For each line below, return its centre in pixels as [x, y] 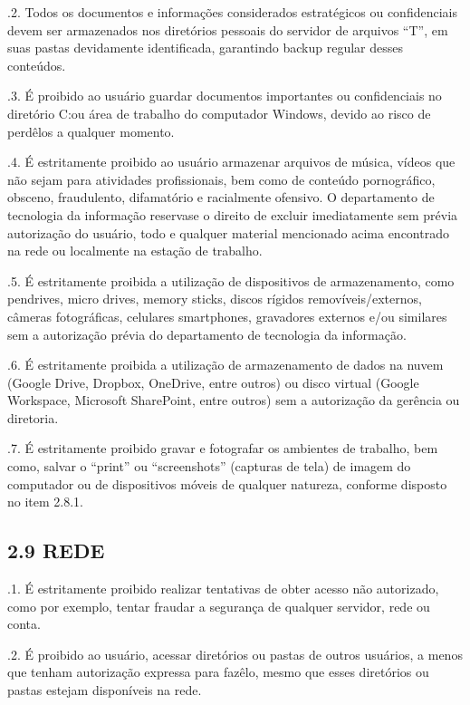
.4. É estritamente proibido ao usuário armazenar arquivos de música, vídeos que [231, 162]
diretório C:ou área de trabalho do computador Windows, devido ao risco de [219, 113]
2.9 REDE [56, 550]
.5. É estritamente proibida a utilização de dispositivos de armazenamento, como [231, 280]
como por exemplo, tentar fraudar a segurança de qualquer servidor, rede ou [219, 606]
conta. [24, 624]
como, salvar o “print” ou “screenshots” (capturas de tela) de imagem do [209, 466]
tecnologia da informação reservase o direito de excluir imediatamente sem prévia [233, 214]
